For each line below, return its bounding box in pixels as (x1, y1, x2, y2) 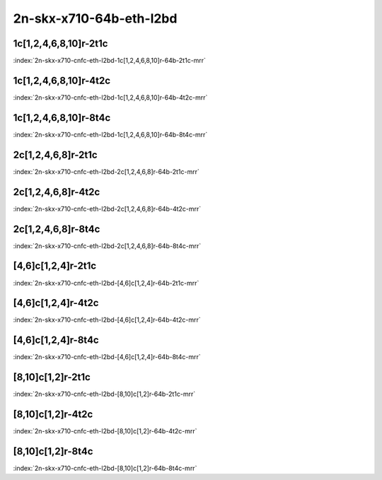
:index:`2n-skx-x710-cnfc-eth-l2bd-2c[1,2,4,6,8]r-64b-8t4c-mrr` (13, 241, 202, 250)
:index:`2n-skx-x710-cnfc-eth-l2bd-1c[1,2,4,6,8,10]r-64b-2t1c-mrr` (13, 57, 207, 65)
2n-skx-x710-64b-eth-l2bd (13, 11, 178, 26)
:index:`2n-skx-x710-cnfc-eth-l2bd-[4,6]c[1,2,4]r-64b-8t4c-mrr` (13, 353, 201, 361)
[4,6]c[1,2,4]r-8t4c (13, 334, 99, 346)
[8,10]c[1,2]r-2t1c (13, 371, 91, 383)
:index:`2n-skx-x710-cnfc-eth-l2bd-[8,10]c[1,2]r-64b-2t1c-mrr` (13, 390, 196, 399)
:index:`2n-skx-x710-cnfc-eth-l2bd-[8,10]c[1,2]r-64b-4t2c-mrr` (13, 427, 197, 435)
